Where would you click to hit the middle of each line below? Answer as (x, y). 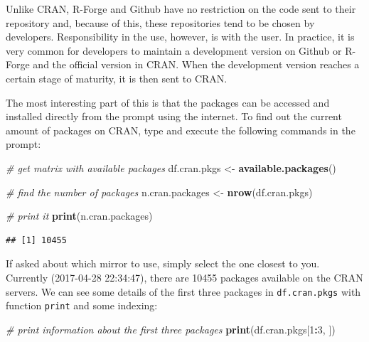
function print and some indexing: (82, 305)
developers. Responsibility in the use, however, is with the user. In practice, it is (180, 37)
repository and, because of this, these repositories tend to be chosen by (160, 22)
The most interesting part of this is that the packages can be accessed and (168, 102)
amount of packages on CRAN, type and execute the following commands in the (181, 130)
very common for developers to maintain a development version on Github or (174, 50)
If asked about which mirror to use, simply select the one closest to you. (163, 263)
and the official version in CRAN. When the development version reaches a (196, 64)
